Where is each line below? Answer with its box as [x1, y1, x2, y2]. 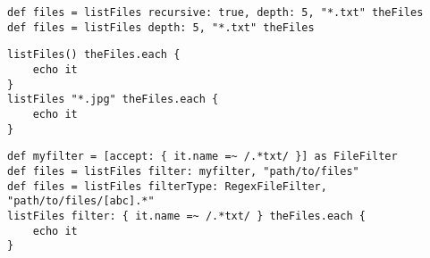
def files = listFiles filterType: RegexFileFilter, [7, 179, 327, 193]
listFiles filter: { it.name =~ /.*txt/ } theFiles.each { [7, 209, 366, 222]
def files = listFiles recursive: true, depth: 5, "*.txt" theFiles [7, 6, 424, 19]
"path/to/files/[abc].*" [7, 195, 155, 208]
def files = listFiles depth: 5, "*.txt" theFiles [7, 21, 315, 34]
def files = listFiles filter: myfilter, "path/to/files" [7, 164, 359, 178]
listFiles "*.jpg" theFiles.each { [7, 93, 219, 106]
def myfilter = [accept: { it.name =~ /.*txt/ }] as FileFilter [7, 150, 398, 163]
